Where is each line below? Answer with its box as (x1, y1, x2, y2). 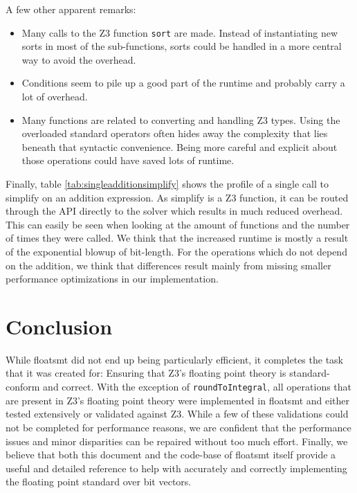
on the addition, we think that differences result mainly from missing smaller (6, 258, 331, 272)
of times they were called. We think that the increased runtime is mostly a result (6, 231, 349, 245)
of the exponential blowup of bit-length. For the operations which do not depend (6, 244, 347, 258)
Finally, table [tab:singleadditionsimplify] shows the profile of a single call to (6, 177, 329, 190)
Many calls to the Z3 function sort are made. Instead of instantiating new (21, 25, 338, 39)
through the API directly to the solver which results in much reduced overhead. (6, 204, 343, 218)
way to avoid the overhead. (21, 52, 136, 66)
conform (6, 379, 40, 394)
